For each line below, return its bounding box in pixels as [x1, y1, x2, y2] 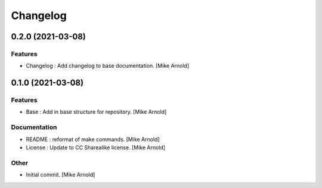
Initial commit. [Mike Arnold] [26, 171, 95, 178]
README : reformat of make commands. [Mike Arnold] [26, 136, 160, 143]
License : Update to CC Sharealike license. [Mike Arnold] [26, 144, 166, 151]
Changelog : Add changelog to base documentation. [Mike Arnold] [26, 62, 190, 70]
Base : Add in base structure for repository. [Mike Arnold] [26, 108, 167, 115]
